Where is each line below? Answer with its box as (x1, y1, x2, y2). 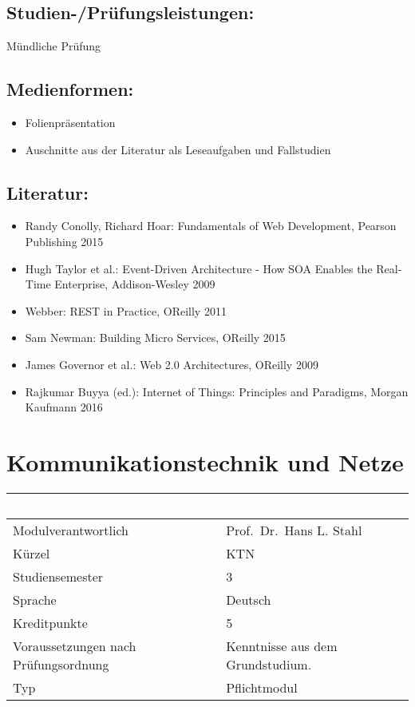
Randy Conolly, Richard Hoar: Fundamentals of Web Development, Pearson (25, 217, 397, 234)
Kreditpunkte (13, 613, 88, 632)
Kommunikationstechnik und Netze (6, 445, 404, 478)
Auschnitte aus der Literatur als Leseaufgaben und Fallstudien (25, 141, 331, 157)
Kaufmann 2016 (25, 399, 103, 415)
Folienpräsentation (25, 114, 116, 130)
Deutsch (226, 590, 271, 609)
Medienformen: (6, 77, 134, 101)
